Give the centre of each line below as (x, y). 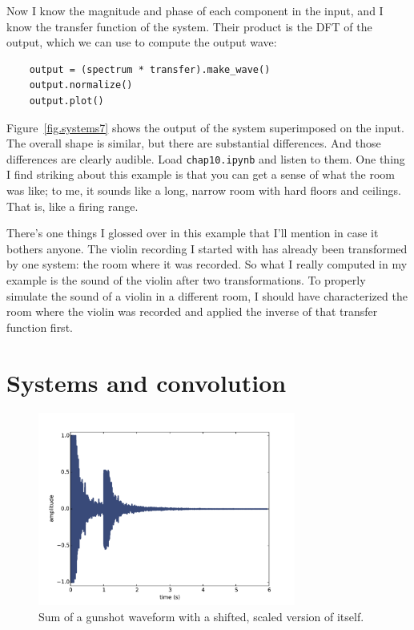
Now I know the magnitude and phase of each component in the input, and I (195, 10)
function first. (40, 327)
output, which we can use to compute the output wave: (142, 42)
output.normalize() (81, 85)
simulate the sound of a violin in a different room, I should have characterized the (207, 295)
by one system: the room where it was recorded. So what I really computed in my (207, 264)
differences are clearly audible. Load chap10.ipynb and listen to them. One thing (206, 158)
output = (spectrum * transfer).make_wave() (150, 69)
